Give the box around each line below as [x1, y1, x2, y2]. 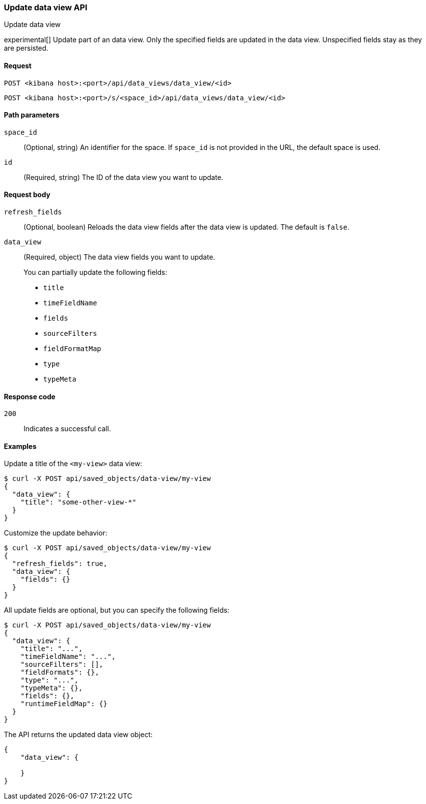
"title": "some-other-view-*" [20, 498, 136, 506]
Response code [4, 392, 55, 401]
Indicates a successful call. [24, 424, 111, 433]
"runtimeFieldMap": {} [20, 700, 107, 708]
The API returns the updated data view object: [4, 730, 153, 739]
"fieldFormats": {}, [20, 668, 99, 677]
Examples [4, 442, 37, 450]
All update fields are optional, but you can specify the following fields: [4, 606, 230, 615]
